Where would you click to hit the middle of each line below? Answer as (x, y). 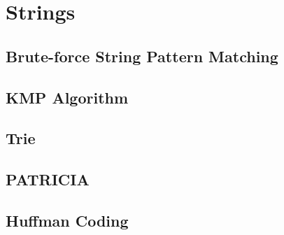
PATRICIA (48, 179)
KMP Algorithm (67, 97)
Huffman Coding (67, 220)
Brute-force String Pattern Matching (142, 56)
